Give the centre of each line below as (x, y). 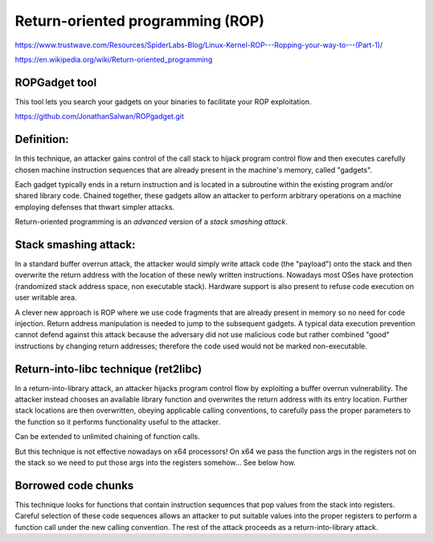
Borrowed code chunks (74, 485)
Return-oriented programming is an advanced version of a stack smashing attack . (151, 222)
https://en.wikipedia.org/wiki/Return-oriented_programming (114, 59)
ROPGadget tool (56, 82)
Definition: (42, 139)
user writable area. (46, 298)
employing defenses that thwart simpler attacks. (95, 207)
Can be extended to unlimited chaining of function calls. (107, 437)
